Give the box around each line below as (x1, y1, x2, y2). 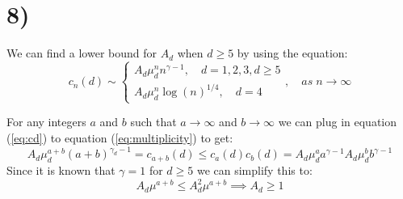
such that (130, 113, 177, 130)
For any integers (6, 113, 86, 130)
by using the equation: (237, 44, 348, 61)
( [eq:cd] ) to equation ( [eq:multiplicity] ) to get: (6, 129, 233, 146)
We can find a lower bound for (6, 44, 157, 61)
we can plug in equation (278, 113, 397, 130)
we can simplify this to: (196, 161, 313, 178)
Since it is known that (6, 161, 115, 178)
